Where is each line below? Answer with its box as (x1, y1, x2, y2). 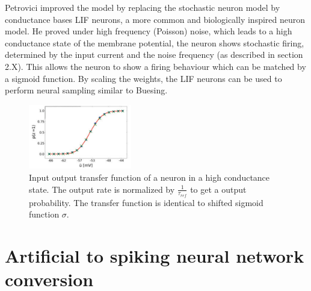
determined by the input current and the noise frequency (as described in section (5, 48, 303, 61)
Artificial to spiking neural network (5, 243, 304, 268)
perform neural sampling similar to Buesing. (5, 84, 168, 96)
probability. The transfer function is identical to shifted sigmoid (29, 196, 263, 208)
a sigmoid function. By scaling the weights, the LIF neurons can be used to (5, 72, 282, 84)
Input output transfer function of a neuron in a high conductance (29, 171, 270, 184)
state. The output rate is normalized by (29, 183, 175, 195)
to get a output (190, 183, 247, 195)
